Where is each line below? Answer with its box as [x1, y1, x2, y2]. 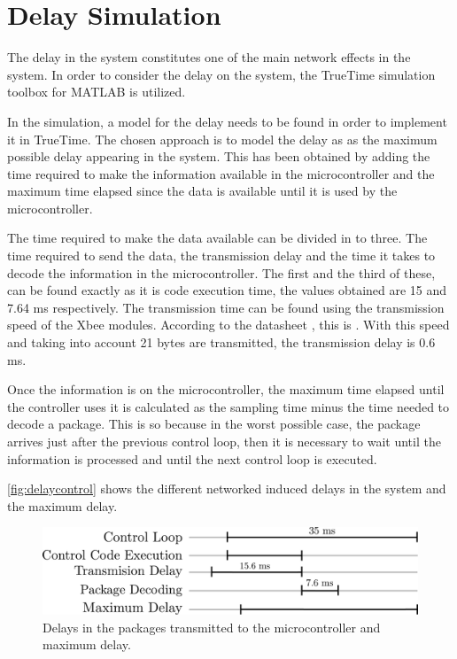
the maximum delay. [7, 496, 118, 515]
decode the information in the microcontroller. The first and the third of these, [7, 263, 436, 282]
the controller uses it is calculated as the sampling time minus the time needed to [7, 397, 450, 415]
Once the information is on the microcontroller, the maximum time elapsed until [7, 380, 445, 399]
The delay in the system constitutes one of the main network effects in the [7, 48, 411, 66]
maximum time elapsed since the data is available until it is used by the [7, 182, 398, 200]
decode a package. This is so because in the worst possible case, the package [7, 415, 421, 433]
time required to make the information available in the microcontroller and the [7, 164, 435, 182]
